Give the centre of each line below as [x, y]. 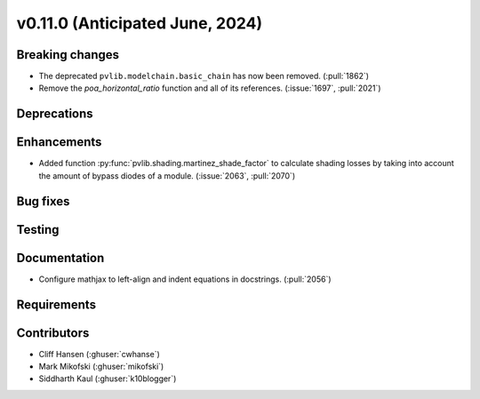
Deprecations [55, 114]
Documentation [60, 258]
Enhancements [59, 142]
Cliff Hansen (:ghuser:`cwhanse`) [99, 354]
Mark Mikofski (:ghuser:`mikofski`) [101, 367]
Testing [38, 230]
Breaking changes [68, 55]
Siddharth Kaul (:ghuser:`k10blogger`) [108, 379]
